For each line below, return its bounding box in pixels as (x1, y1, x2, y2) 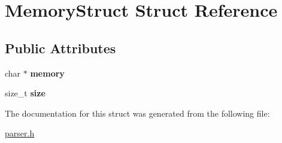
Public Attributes (5, 38, 116, 57)
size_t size (5, 87, 46, 99)
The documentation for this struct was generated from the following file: (5, 107, 270, 119)
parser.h (5, 127, 35, 139)
